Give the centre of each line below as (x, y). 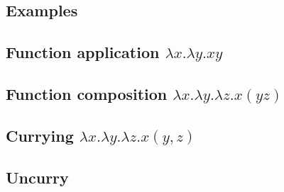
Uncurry (37, 177)
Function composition (87, 93)
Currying (40, 135)
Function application (83, 52)
